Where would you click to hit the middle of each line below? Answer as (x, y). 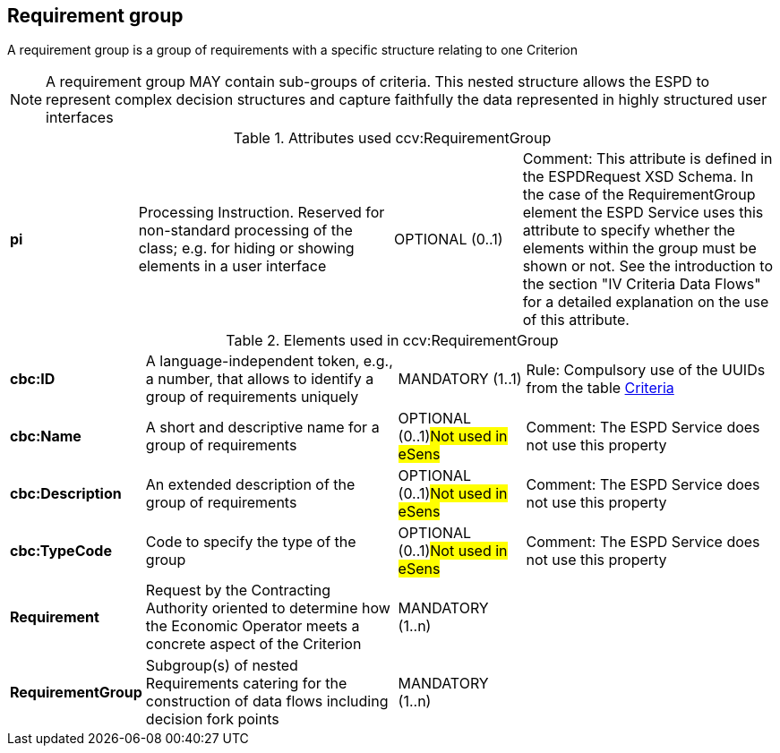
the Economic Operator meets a (253, 626)
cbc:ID (33, 379)
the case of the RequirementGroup (639, 195)
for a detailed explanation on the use (646, 302)
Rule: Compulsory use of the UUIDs (646, 370)
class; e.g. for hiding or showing (246, 248)
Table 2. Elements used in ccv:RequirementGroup (392, 341)
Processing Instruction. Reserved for (261, 213)
